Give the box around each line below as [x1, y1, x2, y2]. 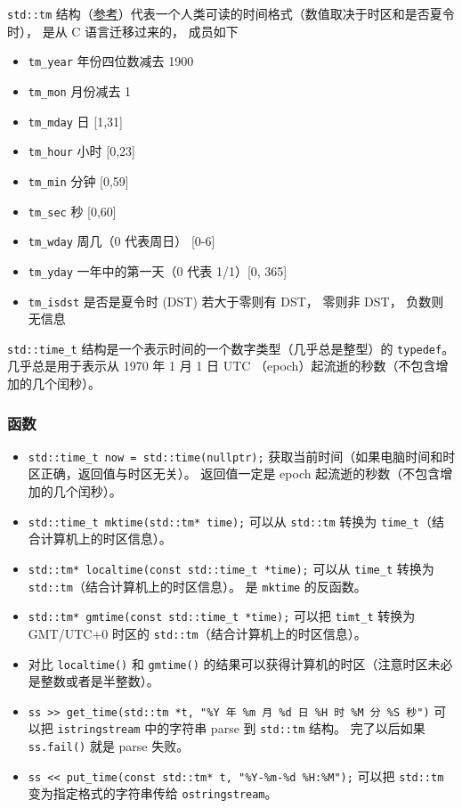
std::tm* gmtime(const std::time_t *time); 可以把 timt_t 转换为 [28, 607, 416, 625]
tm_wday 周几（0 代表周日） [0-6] [28, 232, 215, 250]
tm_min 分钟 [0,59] [28, 171, 129, 190]
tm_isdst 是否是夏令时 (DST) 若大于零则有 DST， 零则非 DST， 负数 [28, 291, 432, 310]
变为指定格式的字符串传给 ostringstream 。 [28, 784, 278, 803]
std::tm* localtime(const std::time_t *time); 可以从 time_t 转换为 [28, 559, 434, 577]
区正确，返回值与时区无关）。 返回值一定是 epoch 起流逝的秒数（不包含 [28, 464, 441, 483]
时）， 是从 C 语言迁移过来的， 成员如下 [7, 21, 239, 40]
